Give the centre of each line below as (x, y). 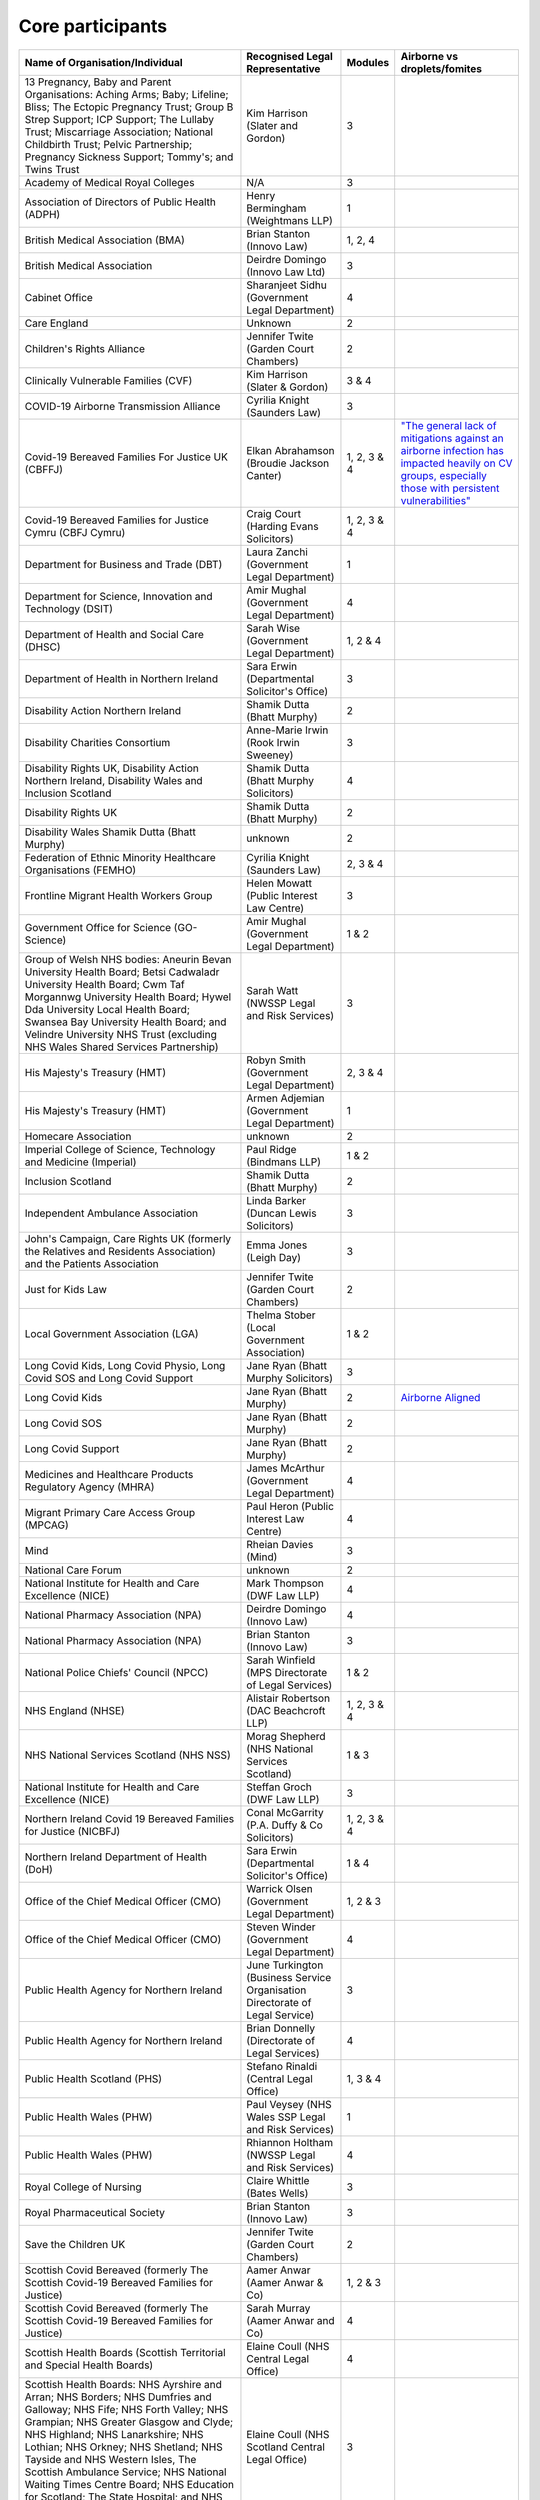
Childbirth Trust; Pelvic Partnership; (108, 144)
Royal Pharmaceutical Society (94, 2212)
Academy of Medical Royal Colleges (109, 182)
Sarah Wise (273, 628)
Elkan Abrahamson (290, 450)
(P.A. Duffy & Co (285, 1825)
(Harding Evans (282, 526)
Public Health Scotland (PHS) (93, 2078)
